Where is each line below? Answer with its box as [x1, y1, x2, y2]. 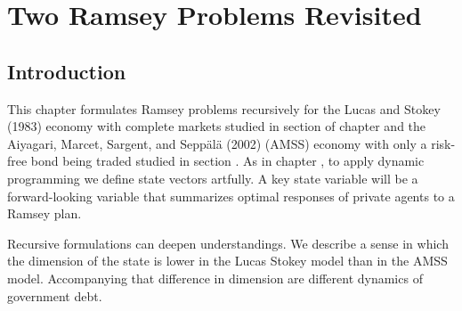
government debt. [7, 286, 102, 305]
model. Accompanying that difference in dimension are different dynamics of [7, 268, 423, 287]
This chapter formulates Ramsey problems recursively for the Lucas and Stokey [7, 99, 441, 118]
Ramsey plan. [7, 204, 82, 223]
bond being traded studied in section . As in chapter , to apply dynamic [30, 151, 425, 170]
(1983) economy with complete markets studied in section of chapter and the [7, 117, 426, 135]
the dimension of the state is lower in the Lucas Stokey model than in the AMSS [7, 251, 448, 270]
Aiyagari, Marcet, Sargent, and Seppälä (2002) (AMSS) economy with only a [7, 134, 427, 152]
